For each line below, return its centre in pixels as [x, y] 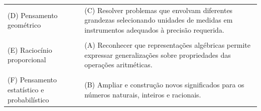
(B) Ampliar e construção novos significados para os [164, 85]
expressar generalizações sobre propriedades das [158, 54]
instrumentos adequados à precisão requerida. [154, 29]
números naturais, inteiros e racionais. [143, 94]
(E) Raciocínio [30, 49]
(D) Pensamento [33, 15]
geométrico [24, 25]
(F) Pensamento [32, 80]
